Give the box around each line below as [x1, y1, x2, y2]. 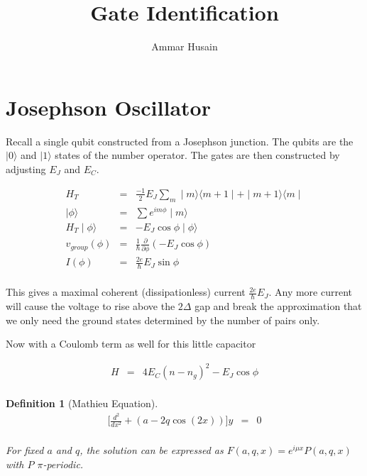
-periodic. [43, 456, 84, 471]
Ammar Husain [151, 39, 218, 54]
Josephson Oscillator [6, 92, 211, 121]
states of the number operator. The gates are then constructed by [55, 148, 340, 162]
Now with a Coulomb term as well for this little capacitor [6, 336, 256, 351]
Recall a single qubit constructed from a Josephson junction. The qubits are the [6, 133, 354, 148]
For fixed [6, 443, 44, 458]
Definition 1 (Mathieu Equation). [6, 396, 158, 411]
